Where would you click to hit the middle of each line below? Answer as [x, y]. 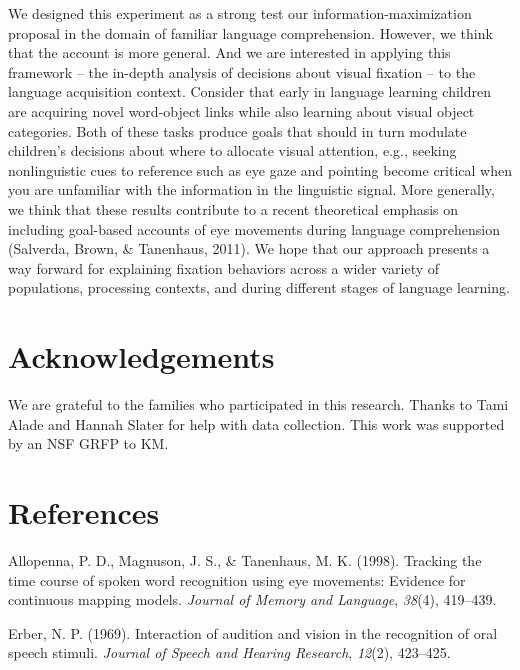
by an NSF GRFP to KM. [88, 443]
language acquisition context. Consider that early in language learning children [249, 91]
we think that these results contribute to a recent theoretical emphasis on [233, 208]
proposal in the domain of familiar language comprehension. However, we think [250, 32]
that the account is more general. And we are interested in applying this [229, 52]
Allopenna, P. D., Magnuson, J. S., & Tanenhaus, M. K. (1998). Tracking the [245, 559]
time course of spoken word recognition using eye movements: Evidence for [237, 579]
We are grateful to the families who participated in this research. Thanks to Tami [258, 404]
